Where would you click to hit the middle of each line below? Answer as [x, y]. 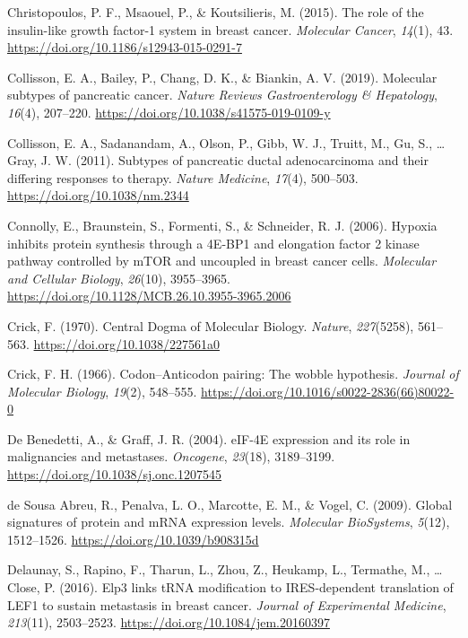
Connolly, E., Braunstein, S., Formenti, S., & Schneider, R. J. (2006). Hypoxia [222, 225]
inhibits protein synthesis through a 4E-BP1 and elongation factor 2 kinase [213, 243]
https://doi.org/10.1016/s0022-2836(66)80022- [328, 391]
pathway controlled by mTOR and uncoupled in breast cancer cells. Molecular [222, 261]
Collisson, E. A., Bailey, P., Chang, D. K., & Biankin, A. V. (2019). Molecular [222, 77]
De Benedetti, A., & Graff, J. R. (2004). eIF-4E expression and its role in [209, 438]
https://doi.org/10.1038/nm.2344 [98, 195]
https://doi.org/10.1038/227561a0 [126, 343]
